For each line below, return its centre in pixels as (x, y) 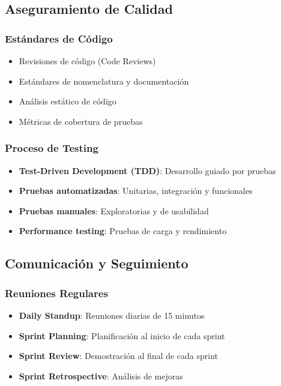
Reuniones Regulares (56, 293)
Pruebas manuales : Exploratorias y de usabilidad (114, 210)
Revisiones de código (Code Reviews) (87, 61)
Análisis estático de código (68, 101)
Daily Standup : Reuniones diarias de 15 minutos (112, 315)
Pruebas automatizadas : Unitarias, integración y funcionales (136, 191)
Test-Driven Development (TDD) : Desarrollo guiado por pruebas (147, 170)
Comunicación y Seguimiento (97, 263)
